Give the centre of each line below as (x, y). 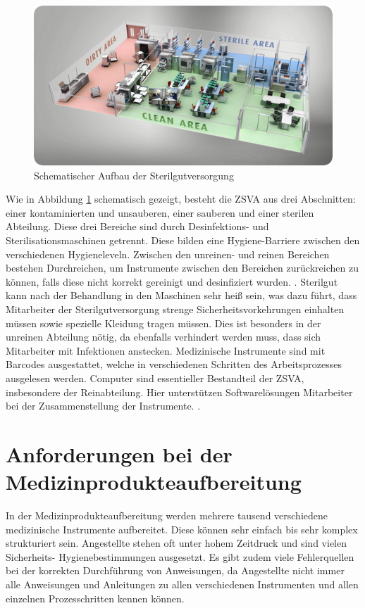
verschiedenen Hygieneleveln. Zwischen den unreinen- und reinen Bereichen (168, 254)
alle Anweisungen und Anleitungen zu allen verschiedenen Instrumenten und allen (182, 584)
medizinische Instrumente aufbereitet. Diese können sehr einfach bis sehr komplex (182, 529)
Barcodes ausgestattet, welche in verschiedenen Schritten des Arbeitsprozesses (174, 364)
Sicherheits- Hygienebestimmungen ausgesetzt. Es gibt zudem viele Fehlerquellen (180, 556)
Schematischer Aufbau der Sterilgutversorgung (134, 175)
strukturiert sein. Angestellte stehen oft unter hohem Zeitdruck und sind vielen (176, 543)
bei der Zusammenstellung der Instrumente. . (103, 406)
